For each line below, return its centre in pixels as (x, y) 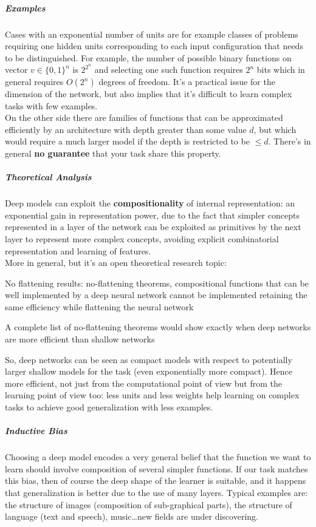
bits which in (281, 70)
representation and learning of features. (78, 250)
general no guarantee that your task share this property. (113, 153)
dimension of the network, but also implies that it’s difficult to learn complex (149, 93)
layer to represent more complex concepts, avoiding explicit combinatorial (142, 238)
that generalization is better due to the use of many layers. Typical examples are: (156, 492)
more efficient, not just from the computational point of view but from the (143, 383)
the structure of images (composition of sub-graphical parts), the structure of (149, 504)
